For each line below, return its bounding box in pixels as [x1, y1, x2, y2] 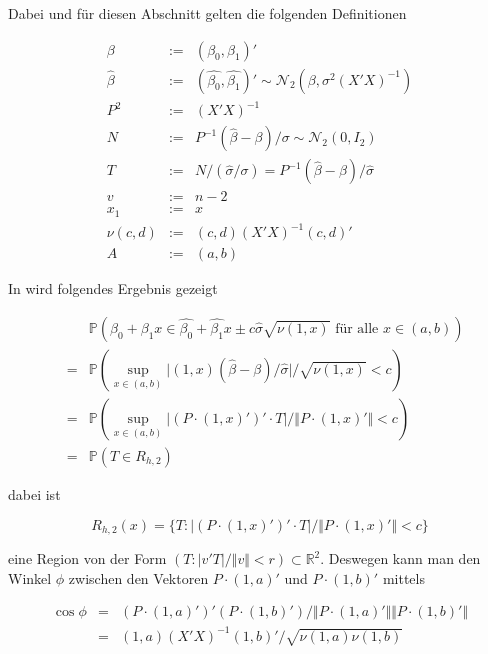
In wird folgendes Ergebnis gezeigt [8, 278, 218, 299]
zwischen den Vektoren [68, 567, 209, 588]
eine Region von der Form [8, 548, 167, 569]
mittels [382, 567, 425, 588]
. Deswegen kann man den [320, 548, 481, 569]
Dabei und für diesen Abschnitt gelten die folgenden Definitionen [8, 3, 407, 23]
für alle [335, 321, 379, 336]
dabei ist [8, 484, 61, 505]
